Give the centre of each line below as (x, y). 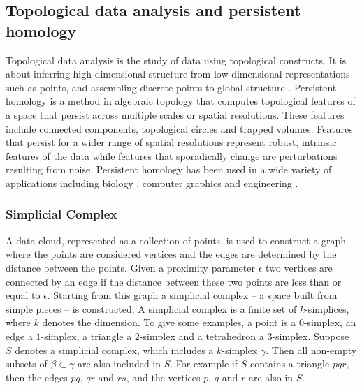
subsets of (27, 364)
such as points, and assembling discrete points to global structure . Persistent (171, 87)
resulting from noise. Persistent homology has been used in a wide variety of (169, 169)
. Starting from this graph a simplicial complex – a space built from (192, 295)
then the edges (37, 377)
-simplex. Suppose (311, 336)
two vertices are (299, 267)
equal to (23, 295)
